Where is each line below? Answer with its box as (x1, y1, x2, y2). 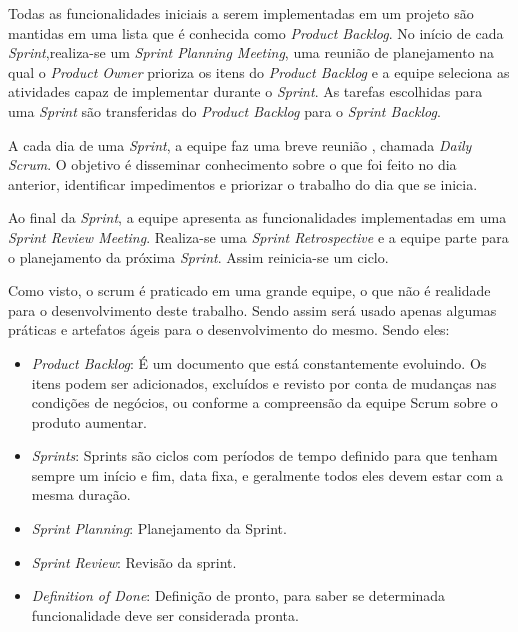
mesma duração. (31, 484, 131, 505)
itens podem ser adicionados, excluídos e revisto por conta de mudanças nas (31, 372, 497, 393)
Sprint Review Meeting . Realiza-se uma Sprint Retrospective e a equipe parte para (8, 226, 509, 247)
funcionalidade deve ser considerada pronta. (31, 604, 299, 625)
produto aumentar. (31, 411, 148, 432)
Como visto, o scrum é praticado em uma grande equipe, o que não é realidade (8, 280, 491, 301)
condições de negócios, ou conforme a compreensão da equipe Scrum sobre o (31, 392, 498, 413)
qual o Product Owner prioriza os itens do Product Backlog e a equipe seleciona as (8, 61, 510, 82)
